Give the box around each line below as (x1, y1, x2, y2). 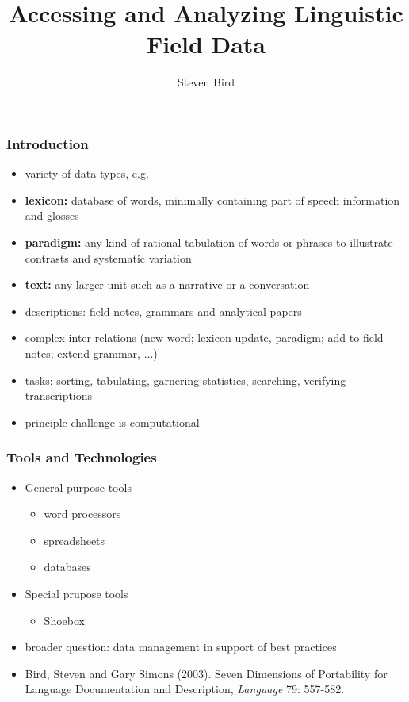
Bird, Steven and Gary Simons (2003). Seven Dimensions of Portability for (25, 665, 388, 681)
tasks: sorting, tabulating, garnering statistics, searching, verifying (25, 371, 346, 388)
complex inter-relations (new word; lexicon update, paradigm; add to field (25, 329, 384, 346)
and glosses (25, 207, 79, 224)
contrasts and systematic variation (25, 249, 192, 266)
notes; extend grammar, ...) (25, 344, 158, 361)
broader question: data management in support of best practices (25, 639, 337, 655)
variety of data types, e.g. (25, 165, 149, 182)
